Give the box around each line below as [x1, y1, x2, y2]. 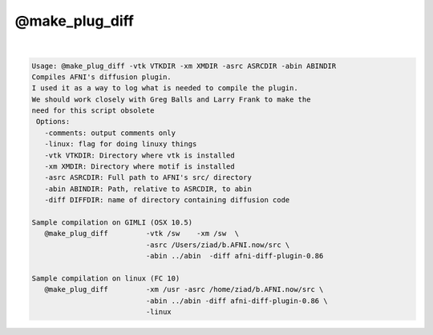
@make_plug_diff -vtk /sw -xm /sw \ [44, 229, 240, 238]
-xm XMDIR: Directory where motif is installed [44, 162, 236, 171]
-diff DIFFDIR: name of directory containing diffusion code [44, 196, 290, 205]
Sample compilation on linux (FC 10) [31, 273, 180, 283]
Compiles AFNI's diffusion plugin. [31, 72, 172, 82]
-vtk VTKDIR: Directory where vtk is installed [44, 150, 236, 160]
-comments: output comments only [44, 128, 176, 138]
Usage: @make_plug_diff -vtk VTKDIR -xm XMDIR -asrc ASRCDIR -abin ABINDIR [31, 61, 337, 70]
